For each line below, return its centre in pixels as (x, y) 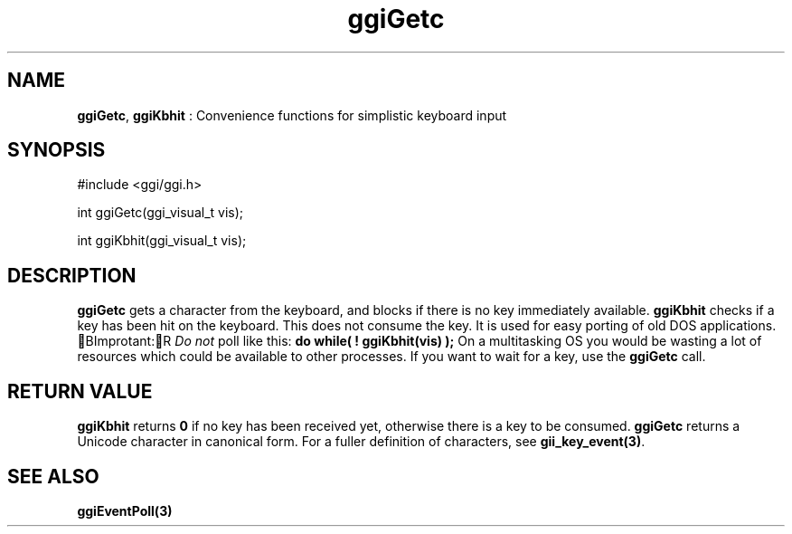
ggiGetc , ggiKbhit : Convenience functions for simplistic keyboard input (292, 115)
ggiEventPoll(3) (125, 510)
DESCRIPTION (72, 275)
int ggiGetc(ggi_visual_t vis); (160, 213)
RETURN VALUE (80, 391)
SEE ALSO (53, 476)
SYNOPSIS (57, 150)
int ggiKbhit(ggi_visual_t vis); (162, 241)
